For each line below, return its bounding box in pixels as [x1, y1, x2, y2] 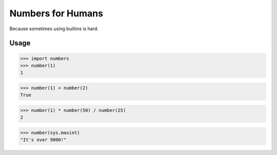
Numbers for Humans [9, 8, 104, 19]
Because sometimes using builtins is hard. [9, 26, 98, 32]
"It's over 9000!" [20, 137, 67, 143]
